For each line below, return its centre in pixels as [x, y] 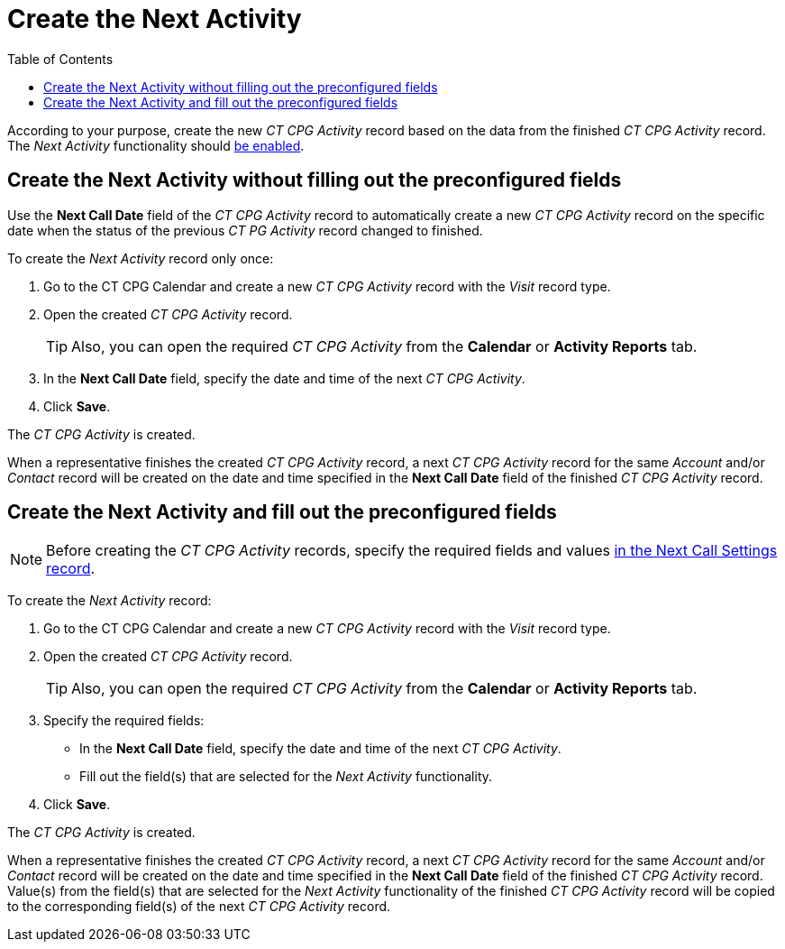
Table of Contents [60, 59]
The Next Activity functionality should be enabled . [156, 145]
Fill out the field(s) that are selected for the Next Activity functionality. [286, 777]
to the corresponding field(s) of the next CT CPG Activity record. [199, 907]
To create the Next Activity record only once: [141, 258]
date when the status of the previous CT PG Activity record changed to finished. [245, 230]
